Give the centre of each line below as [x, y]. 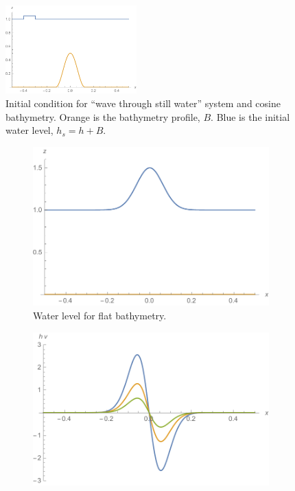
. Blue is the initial [250, 116]
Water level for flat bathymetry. [100, 316]
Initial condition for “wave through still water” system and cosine [143, 103]
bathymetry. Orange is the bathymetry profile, [103, 116]
